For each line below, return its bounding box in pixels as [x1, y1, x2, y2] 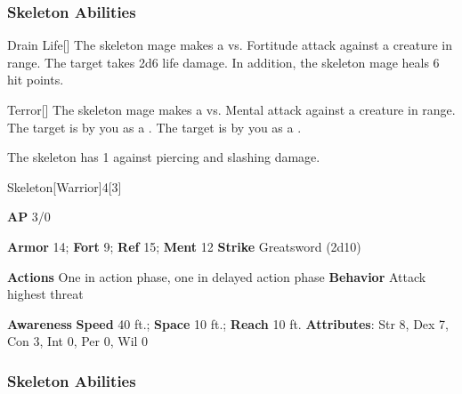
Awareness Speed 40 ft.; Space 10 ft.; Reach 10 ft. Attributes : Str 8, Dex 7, [7, 314, 450, 333]
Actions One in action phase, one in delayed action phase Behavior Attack [7, 267, 426, 285]
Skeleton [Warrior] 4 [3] [7, 177, 122, 196]
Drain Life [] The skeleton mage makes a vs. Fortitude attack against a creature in [7, 36, 452, 54]
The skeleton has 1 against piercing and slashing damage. [7, 148, 320, 166]
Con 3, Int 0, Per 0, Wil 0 [7, 332, 149, 350]
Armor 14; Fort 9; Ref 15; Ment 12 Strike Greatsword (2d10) [7, 237, 361, 255]
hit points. [7, 70, 64, 89]
